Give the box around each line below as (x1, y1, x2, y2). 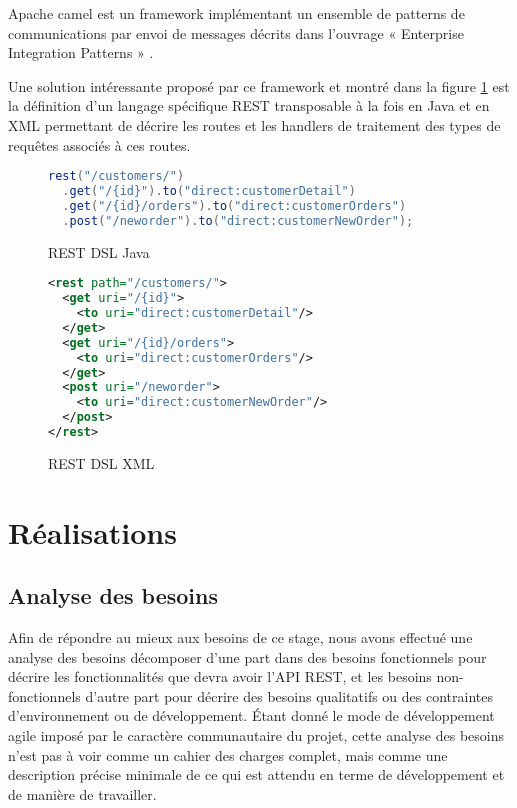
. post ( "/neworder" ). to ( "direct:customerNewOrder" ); (62, 213, 414, 228)
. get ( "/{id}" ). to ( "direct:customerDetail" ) (62, 184, 356, 199)
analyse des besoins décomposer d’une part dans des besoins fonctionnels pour (8, 646, 487, 667)
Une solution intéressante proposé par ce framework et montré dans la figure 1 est (8, 75, 510, 96)
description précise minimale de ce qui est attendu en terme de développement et (8, 764, 505, 785)
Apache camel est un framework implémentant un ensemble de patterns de (8, 3, 465, 23)
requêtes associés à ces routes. (8, 134, 191, 155)
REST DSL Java (48, 241, 150, 262)
